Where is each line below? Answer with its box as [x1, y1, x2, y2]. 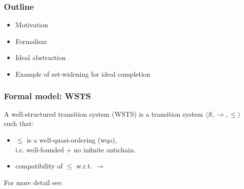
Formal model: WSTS [4, 89, 91, 102]
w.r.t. [76, 161, 93, 171]
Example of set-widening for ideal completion [15, 69, 150, 79]
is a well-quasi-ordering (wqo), [27, 135, 117, 145]
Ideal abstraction [15, 52, 66, 63]
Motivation [15, 20, 48, 30]
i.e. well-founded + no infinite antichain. [15, 144, 136, 154]
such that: [4, 118, 34, 128]
